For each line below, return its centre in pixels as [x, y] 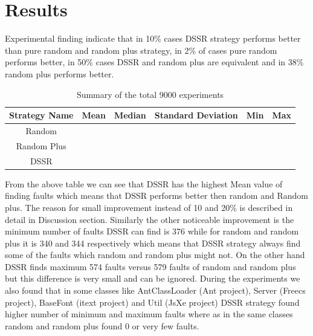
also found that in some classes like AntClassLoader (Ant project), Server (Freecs [155, 290]
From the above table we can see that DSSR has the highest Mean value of [144, 183]
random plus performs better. [60, 73]
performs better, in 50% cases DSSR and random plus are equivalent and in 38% [154, 62]
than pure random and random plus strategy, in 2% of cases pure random [141, 50]
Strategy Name [41, 115]
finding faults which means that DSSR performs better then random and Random [156, 195]
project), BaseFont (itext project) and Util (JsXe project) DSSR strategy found [152, 302]
